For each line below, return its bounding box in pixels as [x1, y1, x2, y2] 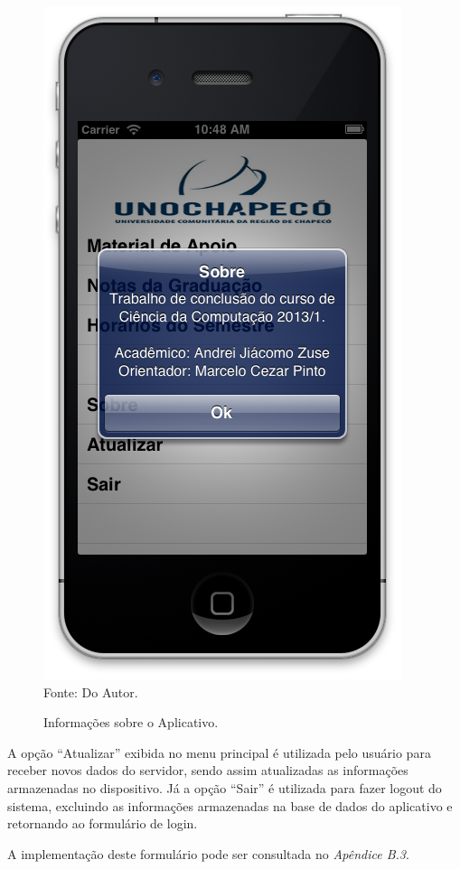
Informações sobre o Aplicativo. [43, 713, 219, 732]
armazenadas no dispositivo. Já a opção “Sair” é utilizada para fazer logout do [7, 778, 442, 797]
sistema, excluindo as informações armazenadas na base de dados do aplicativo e [7, 796, 453, 815]
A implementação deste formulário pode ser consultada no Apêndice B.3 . [7, 844, 409, 863]
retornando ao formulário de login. [7, 814, 198, 833]
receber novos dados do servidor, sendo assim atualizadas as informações [7, 761, 408, 780]
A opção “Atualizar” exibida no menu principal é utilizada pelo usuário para [7, 743, 431, 762]
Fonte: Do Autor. [43, 682, 138, 701]
